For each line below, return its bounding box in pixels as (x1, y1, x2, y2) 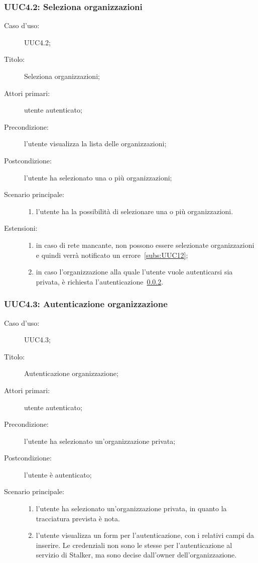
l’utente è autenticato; (24, 469, 92, 480)
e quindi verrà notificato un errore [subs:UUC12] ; (36, 249, 188, 260)
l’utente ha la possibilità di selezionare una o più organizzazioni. (36, 206, 233, 216)
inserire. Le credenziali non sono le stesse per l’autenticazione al (36, 539, 232, 550)
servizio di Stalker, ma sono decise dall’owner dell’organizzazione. (36, 549, 237, 560)
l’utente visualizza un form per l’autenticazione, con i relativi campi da (36, 530, 254, 540)
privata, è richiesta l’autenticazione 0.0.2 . (36, 276, 164, 287)
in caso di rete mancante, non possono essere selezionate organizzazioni (36, 239, 254, 250)
